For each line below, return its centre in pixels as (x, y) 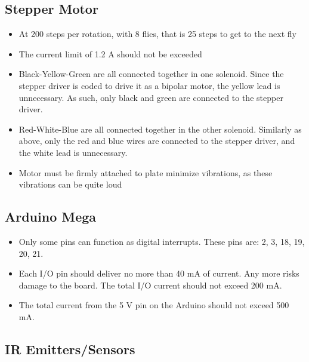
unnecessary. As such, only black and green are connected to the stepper (151, 97)
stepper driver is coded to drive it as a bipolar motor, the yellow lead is (149, 85)
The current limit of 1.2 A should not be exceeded (110, 53)
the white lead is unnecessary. (73, 152)
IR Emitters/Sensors (70, 349)
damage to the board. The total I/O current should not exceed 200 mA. (150, 285)
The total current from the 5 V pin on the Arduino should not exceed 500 (154, 305)
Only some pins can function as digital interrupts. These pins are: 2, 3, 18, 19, (162, 241)
